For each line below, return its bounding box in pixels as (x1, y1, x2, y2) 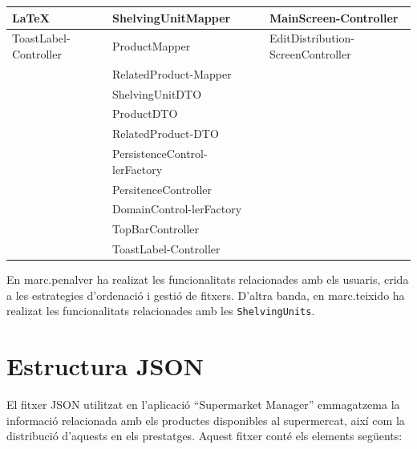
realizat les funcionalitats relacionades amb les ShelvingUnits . (6, 302, 315, 319)
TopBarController (112, 220, 200, 237)
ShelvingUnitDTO (112, 85, 202, 102)
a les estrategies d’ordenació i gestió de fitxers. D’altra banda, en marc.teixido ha (6, 286, 405, 303)
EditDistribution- (269, 30, 354, 47)
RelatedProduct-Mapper (112, 65, 232, 82)
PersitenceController (112, 180, 213, 197)
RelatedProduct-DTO (112, 125, 219, 142)
